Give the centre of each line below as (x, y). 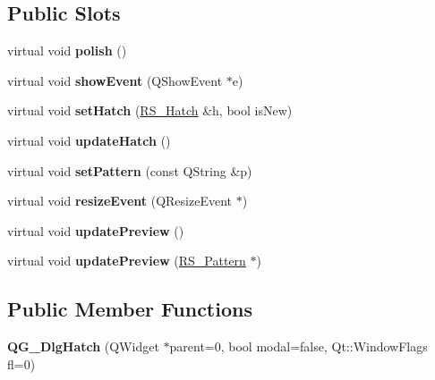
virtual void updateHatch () (89, 140)
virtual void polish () (67, 51)
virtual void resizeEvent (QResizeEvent (119, 201)
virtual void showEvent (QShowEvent (115, 80)
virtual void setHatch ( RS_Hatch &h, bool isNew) (150, 110)
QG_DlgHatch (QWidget (83, 346)
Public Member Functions (130, 309)
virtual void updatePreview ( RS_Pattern (127, 261)
